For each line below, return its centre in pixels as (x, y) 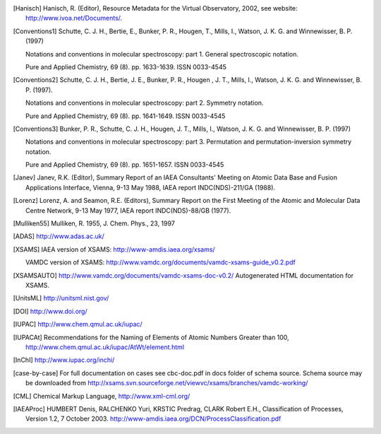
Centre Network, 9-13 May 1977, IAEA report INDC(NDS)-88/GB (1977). (128, 210)
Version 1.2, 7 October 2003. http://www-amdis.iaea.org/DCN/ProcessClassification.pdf (153, 419)
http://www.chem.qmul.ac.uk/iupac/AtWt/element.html (105, 347)
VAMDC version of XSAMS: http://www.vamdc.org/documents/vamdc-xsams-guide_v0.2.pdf (161, 262)
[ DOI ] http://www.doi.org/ (50, 311)
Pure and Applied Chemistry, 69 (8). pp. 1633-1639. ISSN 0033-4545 (126, 66)
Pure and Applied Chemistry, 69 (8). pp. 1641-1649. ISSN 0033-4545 (126, 116)
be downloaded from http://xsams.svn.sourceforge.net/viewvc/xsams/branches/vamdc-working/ (167, 383)
